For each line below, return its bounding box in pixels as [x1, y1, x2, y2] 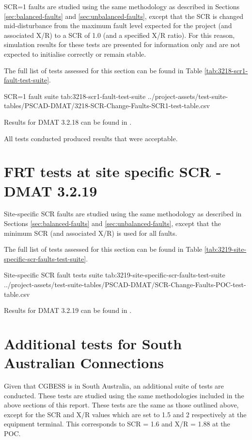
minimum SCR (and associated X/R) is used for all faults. [4, 228, 177, 238]
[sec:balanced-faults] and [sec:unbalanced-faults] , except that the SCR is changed [4, 11, 244, 21]
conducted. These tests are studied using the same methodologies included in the [4, 390, 244, 400]
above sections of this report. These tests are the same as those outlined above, [4, 400, 239, 410]
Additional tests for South [4, 333, 182, 353]
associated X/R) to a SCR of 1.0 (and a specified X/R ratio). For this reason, [4, 30, 235, 40]
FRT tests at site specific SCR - [4, 162, 221, 181]
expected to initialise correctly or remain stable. [4, 49, 146, 59]
